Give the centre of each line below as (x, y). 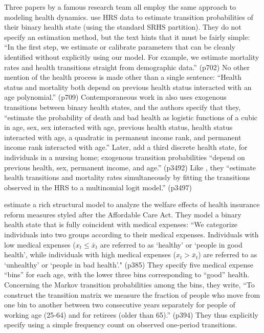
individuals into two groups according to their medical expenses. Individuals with (131, 235)
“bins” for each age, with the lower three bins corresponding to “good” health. (127, 274)
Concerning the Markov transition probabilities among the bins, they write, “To (129, 285)
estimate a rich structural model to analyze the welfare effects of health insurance (132, 204)
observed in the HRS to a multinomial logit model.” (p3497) (98, 187)
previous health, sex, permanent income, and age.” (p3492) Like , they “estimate (130, 167)
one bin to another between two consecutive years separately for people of (120, 305)
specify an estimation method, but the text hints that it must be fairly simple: (127, 37)
